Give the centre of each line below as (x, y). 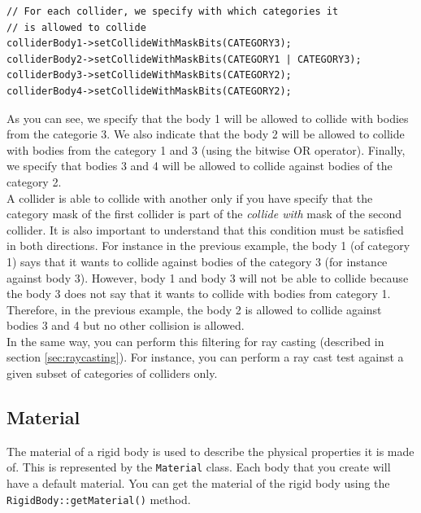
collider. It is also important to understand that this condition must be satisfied (205, 229)
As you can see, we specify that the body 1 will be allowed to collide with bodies (208, 118)
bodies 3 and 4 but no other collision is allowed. (126, 325)
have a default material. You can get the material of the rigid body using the (198, 483)
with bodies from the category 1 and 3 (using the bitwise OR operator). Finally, (206, 149)
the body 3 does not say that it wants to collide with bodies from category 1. (199, 294)
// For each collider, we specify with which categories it (173, 11)
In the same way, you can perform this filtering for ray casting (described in (195, 341)
